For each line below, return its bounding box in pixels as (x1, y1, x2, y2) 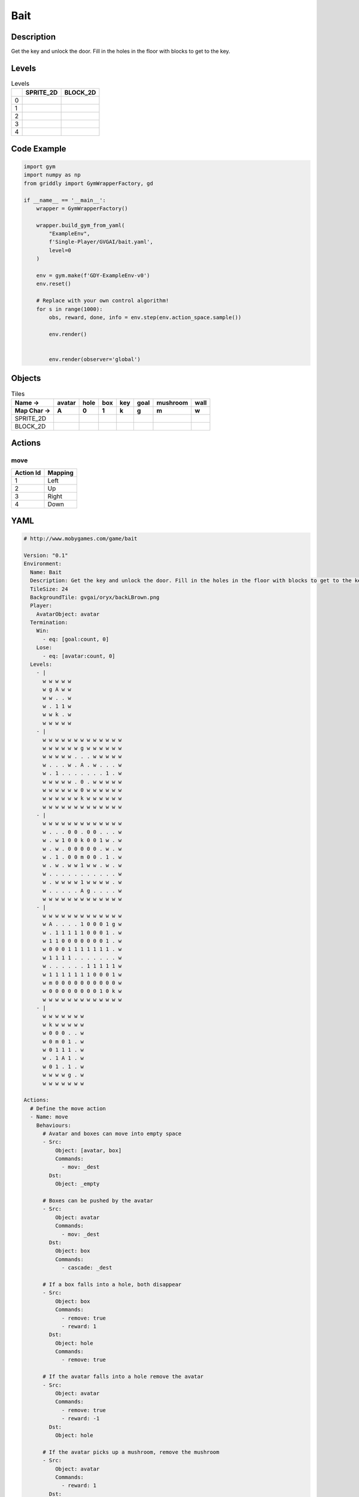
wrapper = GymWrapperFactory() (36, 205, 128, 212)
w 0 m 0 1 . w (42, 1038, 84, 1045)
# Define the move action (30, 1105, 106, 1112)
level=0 (48, 247, 72, 254)
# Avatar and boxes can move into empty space (42, 1130, 182, 1137)
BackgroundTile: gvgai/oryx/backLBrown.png (30, 593, 160, 601)
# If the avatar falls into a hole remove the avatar (42, 1373, 204, 1380)
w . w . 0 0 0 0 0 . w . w (42, 845, 122, 852)
